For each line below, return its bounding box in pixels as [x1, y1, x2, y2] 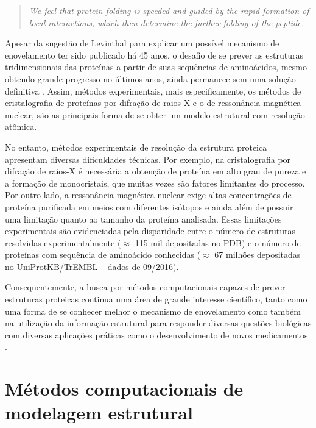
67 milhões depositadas [214, 248, 301, 261]
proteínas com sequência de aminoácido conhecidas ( [5, 248, 201, 261]
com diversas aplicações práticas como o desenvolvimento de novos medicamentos [5, 328, 308, 341]
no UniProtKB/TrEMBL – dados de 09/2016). [5, 260, 179, 273]
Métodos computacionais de [5, 376, 244, 401]
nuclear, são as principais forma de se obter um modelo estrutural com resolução [5, 108, 305, 121]
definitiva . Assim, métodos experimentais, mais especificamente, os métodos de [5, 84, 301, 97]
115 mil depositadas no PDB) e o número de [135, 236, 301, 249]
